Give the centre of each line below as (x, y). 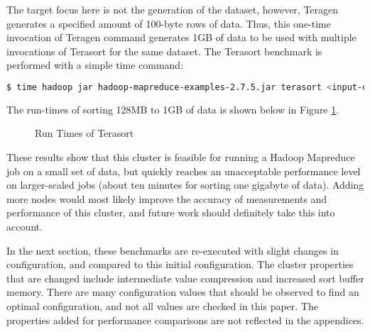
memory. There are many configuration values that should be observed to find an (183, 292)
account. (25, 226)
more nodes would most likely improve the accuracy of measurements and (167, 198)
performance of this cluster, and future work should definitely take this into (171, 212)
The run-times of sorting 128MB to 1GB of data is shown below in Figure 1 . (173, 109)
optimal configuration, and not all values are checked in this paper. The (162, 305)
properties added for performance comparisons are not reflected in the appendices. (185, 320)
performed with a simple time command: (95, 65)
